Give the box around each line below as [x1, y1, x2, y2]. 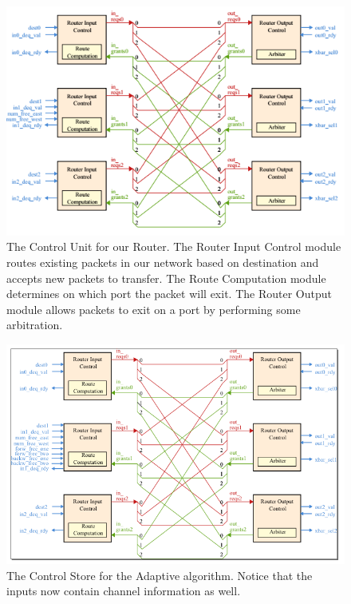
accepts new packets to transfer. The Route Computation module [6, 269, 326, 286]
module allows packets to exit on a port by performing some [6, 300, 301, 317]
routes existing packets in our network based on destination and [6, 253, 319, 270]
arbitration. [6, 316, 63, 333]
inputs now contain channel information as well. [6, 582, 241, 599]
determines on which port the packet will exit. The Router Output [6, 285, 332, 302]
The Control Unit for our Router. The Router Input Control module [6, 238, 341, 255]
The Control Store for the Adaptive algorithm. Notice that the [6, 566, 313, 583]
